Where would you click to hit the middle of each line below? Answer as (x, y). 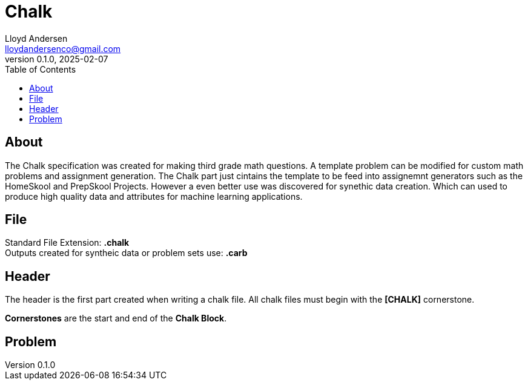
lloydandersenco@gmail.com (63, 48)
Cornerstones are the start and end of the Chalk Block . (116, 318)
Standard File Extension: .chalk (67, 243)
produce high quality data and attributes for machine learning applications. (154, 196)
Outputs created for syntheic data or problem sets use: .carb (126, 253)
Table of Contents (41, 69)
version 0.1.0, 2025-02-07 (57, 59)
